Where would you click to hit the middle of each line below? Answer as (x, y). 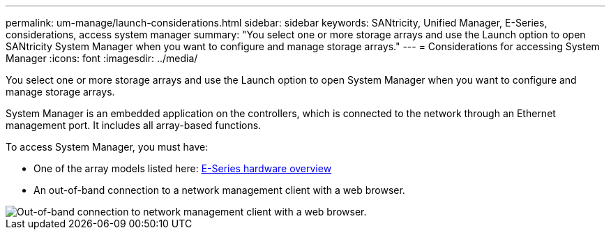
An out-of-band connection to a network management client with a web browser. (219, 190)
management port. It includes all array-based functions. (134, 125)
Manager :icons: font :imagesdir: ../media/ (102, 58)
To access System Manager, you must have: (107, 147)
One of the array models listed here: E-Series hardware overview (183, 168)
